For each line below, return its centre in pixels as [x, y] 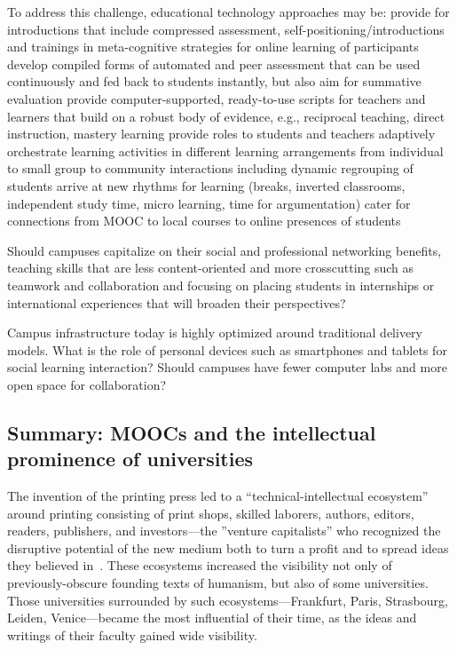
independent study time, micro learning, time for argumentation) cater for [209, 203]
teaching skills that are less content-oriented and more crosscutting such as [211, 268]
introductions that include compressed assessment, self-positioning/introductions [226, 29]
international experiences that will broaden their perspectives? [177, 302]
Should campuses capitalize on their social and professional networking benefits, [225, 250]
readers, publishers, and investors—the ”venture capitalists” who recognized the [224, 531]
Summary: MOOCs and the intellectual [192, 432]
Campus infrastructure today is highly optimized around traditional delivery [215, 333]
